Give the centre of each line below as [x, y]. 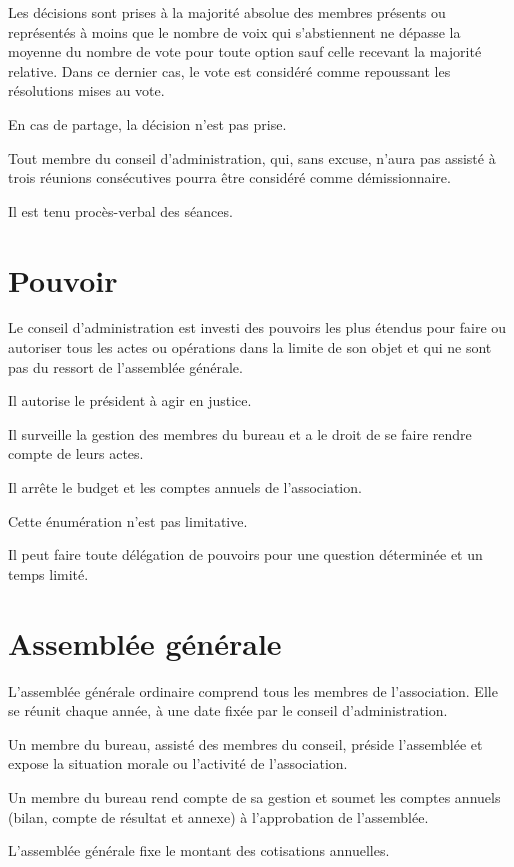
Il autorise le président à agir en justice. [130, 400]
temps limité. [48, 573]
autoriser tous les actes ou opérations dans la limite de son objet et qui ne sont [250, 347]
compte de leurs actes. [76, 453]
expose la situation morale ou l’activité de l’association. [178, 763]
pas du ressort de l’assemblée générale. [125, 366]
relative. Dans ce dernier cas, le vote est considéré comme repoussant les [229, 70]
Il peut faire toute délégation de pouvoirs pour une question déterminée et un [245, 554]
